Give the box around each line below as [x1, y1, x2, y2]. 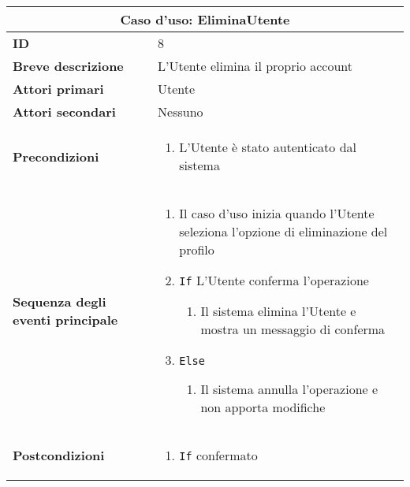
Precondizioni [13, 147, 99, 165]
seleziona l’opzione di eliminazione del [179, 222, 388, 240]
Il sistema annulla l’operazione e [200, 380, 378, 398]
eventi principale [13, 310, 118, 329]
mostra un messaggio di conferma [200, 320, 386, 338]
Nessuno [158, 102, 203, 121]
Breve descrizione [13, 57, 124, 75]
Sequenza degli [13, 292, 106, 310]
